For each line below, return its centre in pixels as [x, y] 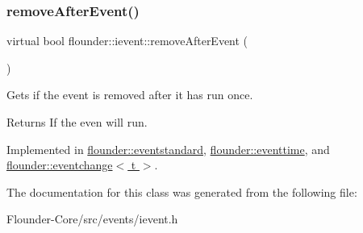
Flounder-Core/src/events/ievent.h [92, 219]
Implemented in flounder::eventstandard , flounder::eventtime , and [168, 149]
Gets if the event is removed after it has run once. [130, 95]
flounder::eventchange [60, 165]
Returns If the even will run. [77, 122]
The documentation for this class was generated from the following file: [182, 191]
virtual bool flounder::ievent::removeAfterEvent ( [127, 41]
